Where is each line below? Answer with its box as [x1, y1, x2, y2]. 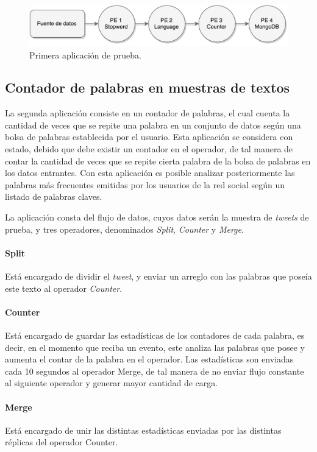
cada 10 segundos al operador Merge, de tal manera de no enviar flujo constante [5, 364, 304, 377]
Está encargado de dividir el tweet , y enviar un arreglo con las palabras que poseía [5, 270, 312, 283]
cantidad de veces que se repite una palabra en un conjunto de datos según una [5, 118, 301, 131]
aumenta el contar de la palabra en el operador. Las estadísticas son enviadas [5, 353, 294, 365]
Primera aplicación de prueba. [29, 48, 141, 61]
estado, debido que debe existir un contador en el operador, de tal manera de [5, 143, 293, 155]
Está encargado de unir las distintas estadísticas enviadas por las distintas [5, 423, 282, 436]
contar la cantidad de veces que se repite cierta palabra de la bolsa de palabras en [5, 154, 311, 167]
